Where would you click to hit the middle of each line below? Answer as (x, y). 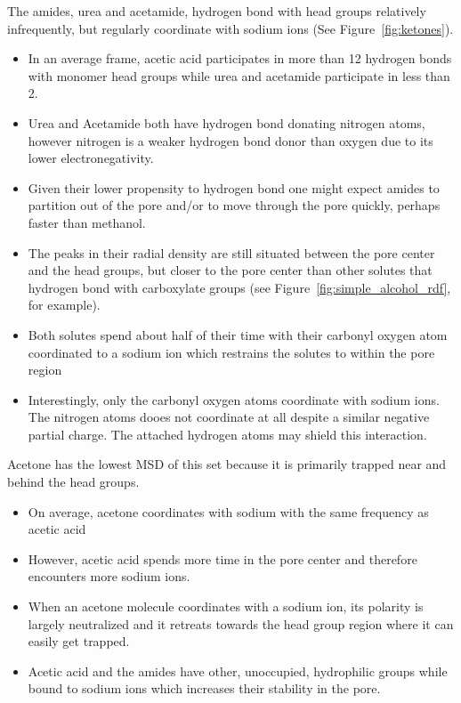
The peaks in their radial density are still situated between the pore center (231, 252)
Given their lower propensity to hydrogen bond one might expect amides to (234, 187)
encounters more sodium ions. (109, 576)
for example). (64, 305)
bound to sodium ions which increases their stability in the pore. (204, 688)
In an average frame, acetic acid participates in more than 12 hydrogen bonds (240, 58)
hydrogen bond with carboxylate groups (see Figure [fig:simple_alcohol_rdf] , (239, 287)
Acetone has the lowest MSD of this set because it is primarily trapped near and (227, 464)
